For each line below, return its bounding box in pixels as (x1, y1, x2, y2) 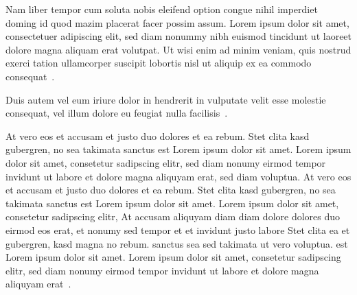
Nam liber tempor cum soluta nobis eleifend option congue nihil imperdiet (5, 2, 318, 16)
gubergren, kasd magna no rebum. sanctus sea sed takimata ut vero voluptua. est (5, 236, 348, 250)
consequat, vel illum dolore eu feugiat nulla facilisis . (5, 106, 228, 120)
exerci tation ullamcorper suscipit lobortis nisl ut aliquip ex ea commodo (5, 56, 312, 70)
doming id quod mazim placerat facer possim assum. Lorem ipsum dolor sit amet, (5, 15, 349, 29)
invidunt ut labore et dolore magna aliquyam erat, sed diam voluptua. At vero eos (5, 169, 352, 183)
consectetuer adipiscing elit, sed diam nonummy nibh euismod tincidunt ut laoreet (5, 29, 352, 43)
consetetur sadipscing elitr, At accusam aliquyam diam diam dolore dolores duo (5, 209, 341, 224)
